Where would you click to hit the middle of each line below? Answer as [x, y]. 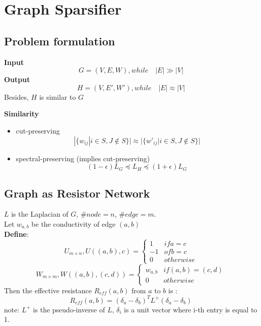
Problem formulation [60, 41]
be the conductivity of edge [74, 223]
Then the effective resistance [48, 290]
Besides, [16, 96]
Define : [16, 234]
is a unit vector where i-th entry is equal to [191, 309]
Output [17, 79]
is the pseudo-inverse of [69, 309]
